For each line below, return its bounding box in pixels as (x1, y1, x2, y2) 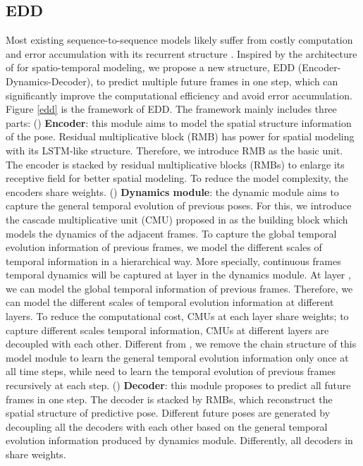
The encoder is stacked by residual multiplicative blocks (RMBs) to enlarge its (6, 157, 345, 171)
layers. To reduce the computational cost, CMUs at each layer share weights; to (6, 309, 349, 324)
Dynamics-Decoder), (6, 73, 94, 88)
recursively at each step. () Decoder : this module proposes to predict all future (6, 378, 351, 393)
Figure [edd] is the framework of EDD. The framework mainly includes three (6, 102, 337, 116)
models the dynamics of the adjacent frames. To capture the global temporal (6, 226, 337, 240)
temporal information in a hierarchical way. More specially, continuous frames (6, 253, 341, 268)
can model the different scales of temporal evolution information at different (6, 295, 334, 309)
